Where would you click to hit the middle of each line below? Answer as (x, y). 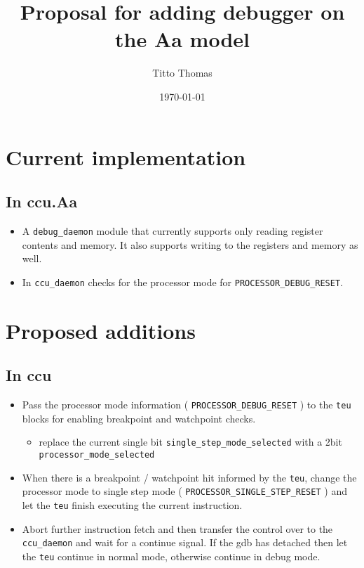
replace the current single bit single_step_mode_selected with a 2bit (190, 442)
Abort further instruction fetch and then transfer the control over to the (177, 528)
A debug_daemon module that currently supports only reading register (173, 230)
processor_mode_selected (97, 454)
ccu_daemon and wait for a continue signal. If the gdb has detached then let (185, 542)
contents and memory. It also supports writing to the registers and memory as (190, 244)
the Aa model (182, 39)
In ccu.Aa (42, 201)
